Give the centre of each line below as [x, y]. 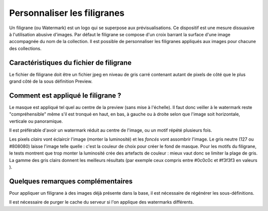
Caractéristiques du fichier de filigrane [70, 63]
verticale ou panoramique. [36, 121]
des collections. [25, 48]
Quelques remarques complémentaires [71, 181]
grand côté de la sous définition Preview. [51, 81]
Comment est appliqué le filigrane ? [65, 95]
